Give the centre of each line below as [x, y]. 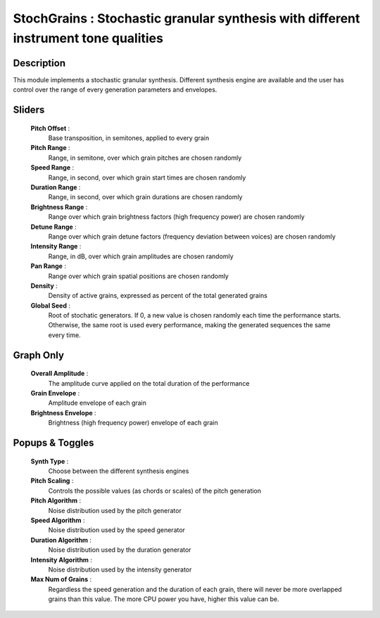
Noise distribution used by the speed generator [117, 530]
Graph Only [39, 355]
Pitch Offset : [50, 128]
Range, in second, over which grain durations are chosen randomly [145, 197]
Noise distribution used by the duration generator [120, 550]
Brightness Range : [59, 207]
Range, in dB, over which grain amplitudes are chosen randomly [141, 256]
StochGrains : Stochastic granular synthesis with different [186, 18]
